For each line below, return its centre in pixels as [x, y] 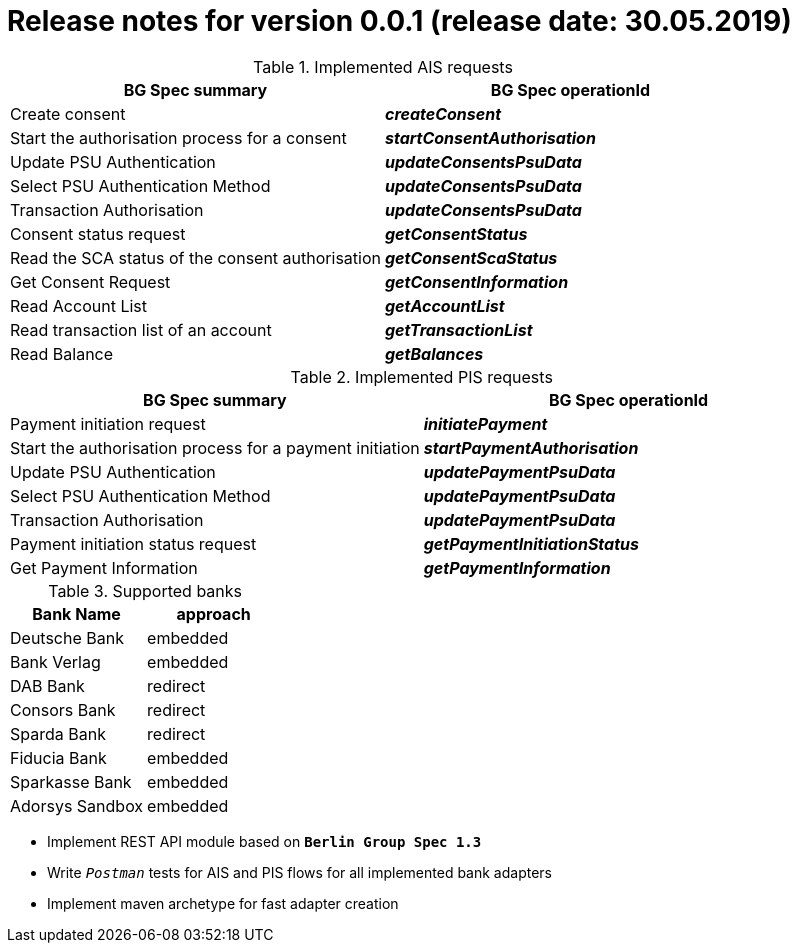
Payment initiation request [108, 423]
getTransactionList [458, 329]
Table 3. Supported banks [145, 590]
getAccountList [444, 305]
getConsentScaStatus [471, 257]
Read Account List [78, 305]
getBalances [434, 353]
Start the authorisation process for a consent [178, 137]
